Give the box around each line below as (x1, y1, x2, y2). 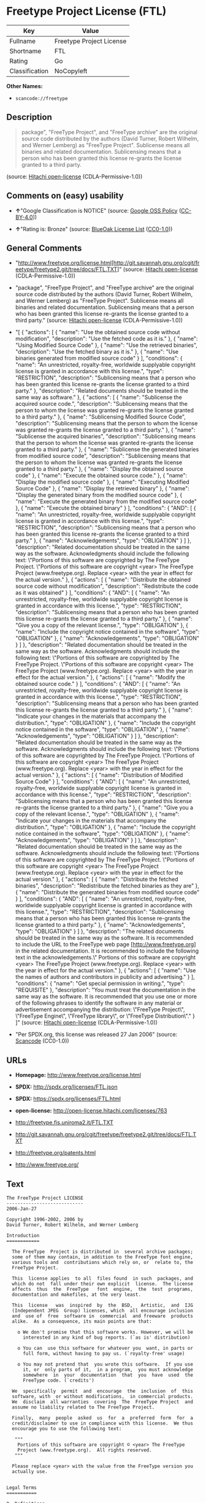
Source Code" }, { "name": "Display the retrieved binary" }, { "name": (15, 485, 190, 492)
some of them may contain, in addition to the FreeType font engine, (12, 1254, 193, 1260)
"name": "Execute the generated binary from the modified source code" (15, 498, 197, 505)
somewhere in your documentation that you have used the (22, 1372, 193, 1378)
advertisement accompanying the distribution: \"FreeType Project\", (15, 1006, 185, 1013)
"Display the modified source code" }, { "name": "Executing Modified (15, 478, 190, 485)
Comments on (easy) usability (6, 191, 124, 201)
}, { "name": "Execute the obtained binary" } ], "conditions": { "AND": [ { (15, 504, 196, 512)
